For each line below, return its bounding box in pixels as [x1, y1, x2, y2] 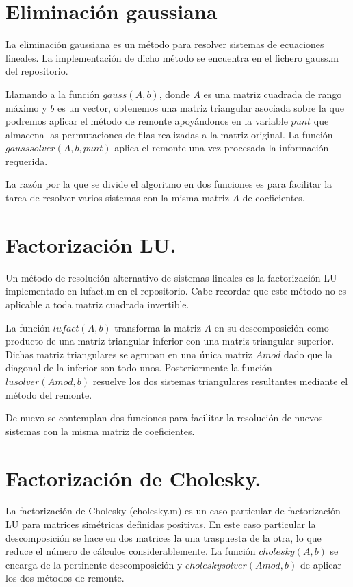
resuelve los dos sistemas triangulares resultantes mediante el [92, 373, 348, 388]
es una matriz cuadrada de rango [203, 86, 342, 101]
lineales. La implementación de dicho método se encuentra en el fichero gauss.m [5, 50, 339, 64]
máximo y [5, 100, 47, 114]
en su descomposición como [214, 320, 329, 334]
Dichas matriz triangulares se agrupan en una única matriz [5, 347, 252, 361]
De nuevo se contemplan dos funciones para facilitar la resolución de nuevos [5, 410, 323, 425]
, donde [159, 86, 190, 101]
